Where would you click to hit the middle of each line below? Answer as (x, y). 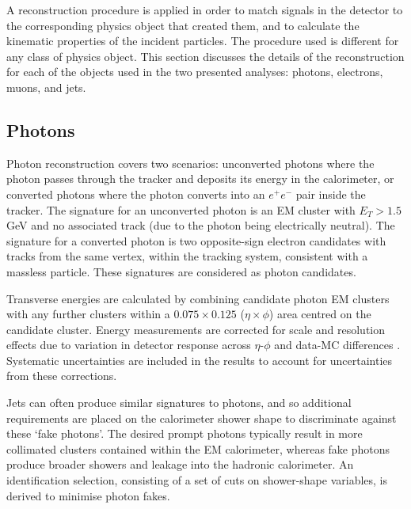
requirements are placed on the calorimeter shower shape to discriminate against (202, 418)
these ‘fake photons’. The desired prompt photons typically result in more (185, 433)
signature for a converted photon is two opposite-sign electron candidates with (196, 240)
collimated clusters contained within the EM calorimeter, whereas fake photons (198, 448)
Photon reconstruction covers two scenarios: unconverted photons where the (190, 163)
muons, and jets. (46, 87)
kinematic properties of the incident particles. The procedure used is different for (203, 41)
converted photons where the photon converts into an (136, 194)
